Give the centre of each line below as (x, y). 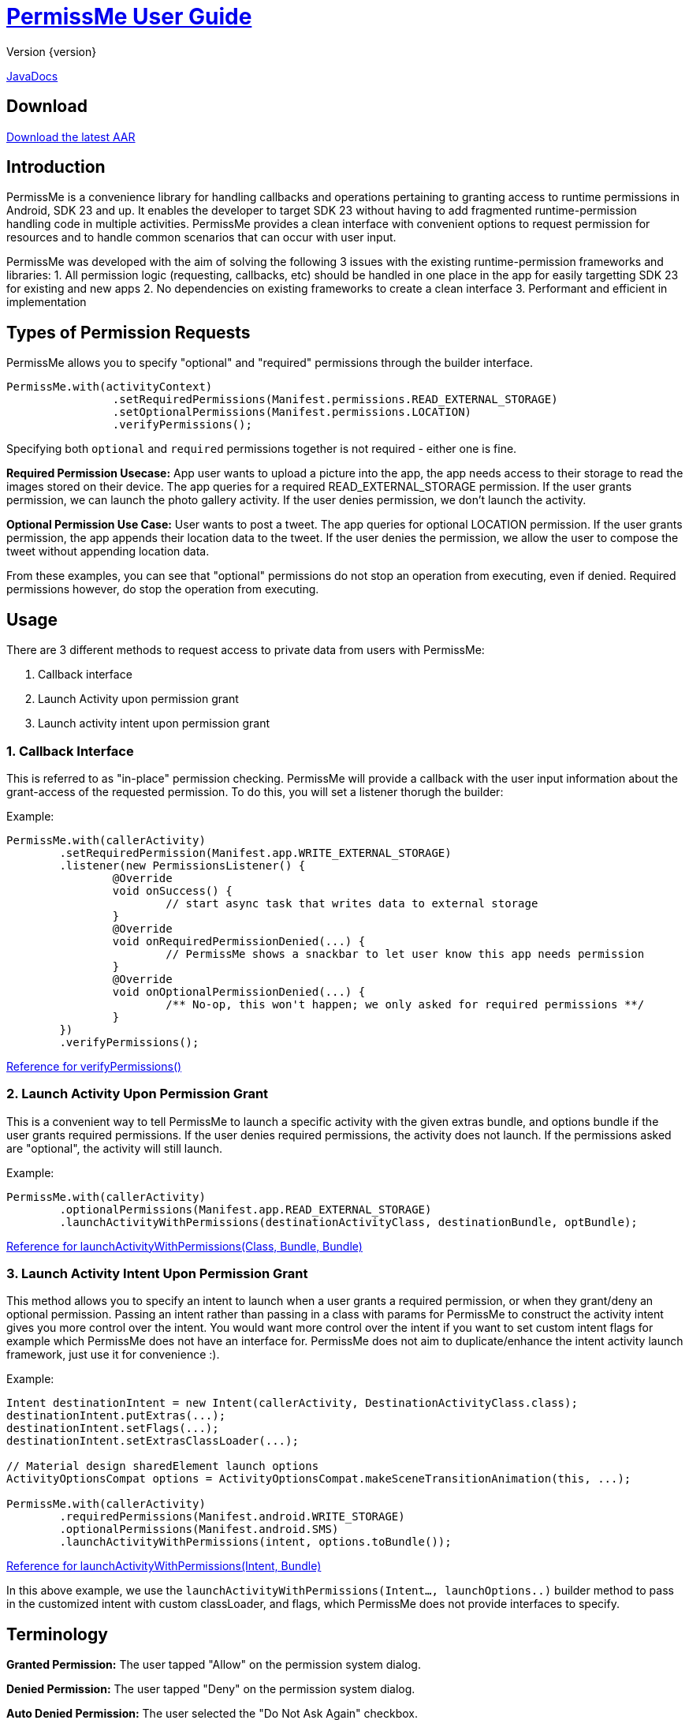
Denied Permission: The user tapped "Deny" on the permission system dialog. (211, 1689)
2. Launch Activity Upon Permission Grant (138, 1094)
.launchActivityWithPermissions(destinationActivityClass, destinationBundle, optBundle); (348, 1222)
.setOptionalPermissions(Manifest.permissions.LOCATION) (292, 412)
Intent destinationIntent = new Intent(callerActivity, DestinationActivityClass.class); (292, 1403)
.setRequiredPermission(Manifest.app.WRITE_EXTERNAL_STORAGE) (255, 853)
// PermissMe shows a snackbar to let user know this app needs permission (405, 953)
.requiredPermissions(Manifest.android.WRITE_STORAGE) (232, 1517)
